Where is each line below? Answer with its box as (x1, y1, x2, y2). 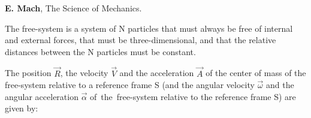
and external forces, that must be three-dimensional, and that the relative (5, 34, 276, 46)
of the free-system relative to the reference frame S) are (90, 90, 296, 102)
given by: (5, 102, 38, 114)
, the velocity (60, 66, 108, 79)
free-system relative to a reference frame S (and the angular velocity (5, 78, 255, 91)
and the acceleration (119, 66, 194, 79)
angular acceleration (5, 90, 78, 102)
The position (5, 66, 52, 79)
